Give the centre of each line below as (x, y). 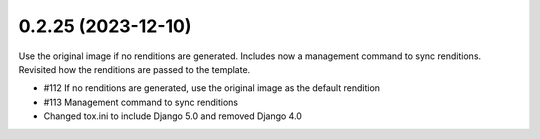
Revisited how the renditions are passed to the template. (134, 69)
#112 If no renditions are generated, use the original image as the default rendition (211, 88)
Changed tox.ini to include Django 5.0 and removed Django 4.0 (172, 116)
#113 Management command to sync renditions (141, 102)
